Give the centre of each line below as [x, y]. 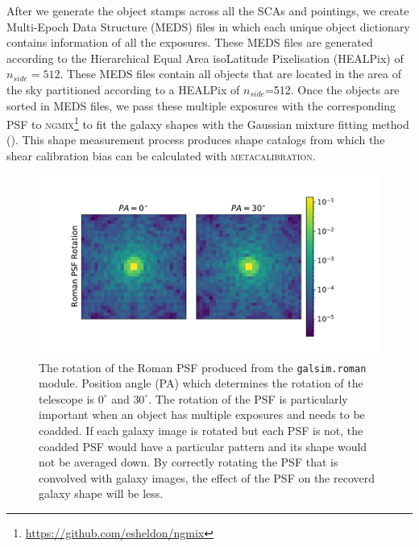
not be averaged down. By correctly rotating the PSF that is [189, 462]
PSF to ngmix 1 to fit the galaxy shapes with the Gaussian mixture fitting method [208, 123]
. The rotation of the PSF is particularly [248, 398]
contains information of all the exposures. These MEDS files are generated [190, 42]
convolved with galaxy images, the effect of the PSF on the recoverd [207, 477]
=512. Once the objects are [332, 89]
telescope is [66, 398]
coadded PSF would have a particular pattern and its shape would [203, 446]
